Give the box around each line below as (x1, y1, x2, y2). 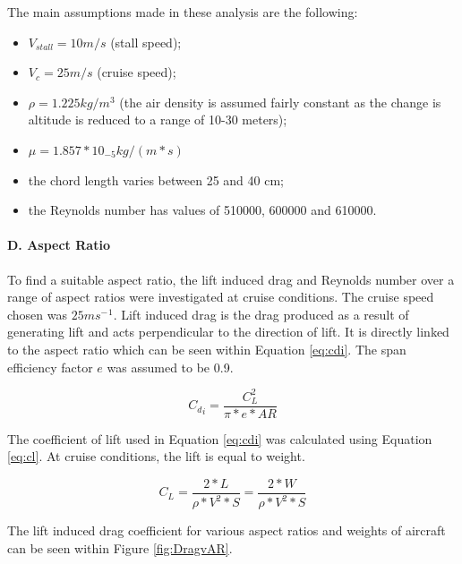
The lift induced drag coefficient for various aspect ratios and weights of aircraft (7, 521, 446, 540)
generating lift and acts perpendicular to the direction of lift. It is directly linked (7, 322, 449, 341)
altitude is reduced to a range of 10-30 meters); (28, 110, 287, 129)
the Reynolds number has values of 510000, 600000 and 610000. (28, 201, 377, 219)
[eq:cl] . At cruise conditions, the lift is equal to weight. (7, 447, 305, 466)
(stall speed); (110, 32, 182, 51)
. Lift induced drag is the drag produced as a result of (113, 304, 409, 323)
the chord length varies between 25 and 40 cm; (28, 170, 284, 189)
